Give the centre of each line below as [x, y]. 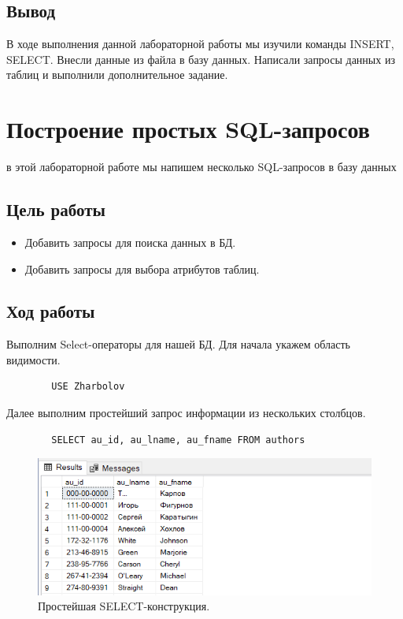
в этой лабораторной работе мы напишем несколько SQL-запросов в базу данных [201, 167]
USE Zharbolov [88, 387]
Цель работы [56, 209]
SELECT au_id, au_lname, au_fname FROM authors [178, 440]
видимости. [33, 359]
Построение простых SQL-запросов [188, 129]
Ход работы [51, 311]
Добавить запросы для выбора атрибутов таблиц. [142, 268]
